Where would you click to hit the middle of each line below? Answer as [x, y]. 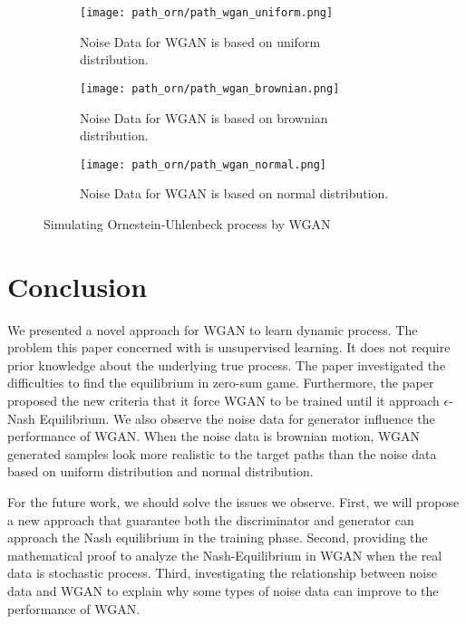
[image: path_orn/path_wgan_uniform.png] [207, 13]
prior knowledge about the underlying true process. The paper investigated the [227, 365]
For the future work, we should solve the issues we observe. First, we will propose [233, 502]
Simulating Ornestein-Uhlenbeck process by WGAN [187, 223]
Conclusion [78, 286]
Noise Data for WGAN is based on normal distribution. [234, 193]
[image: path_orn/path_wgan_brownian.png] [210, 88]
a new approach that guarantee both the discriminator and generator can [211, 519]
